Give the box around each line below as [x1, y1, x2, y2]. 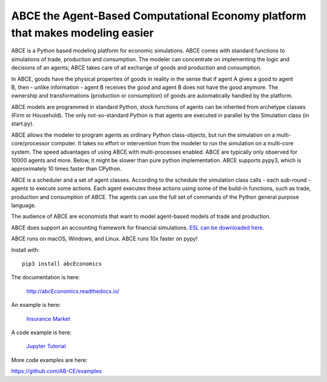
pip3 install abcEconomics [22, 260, 102, 267]
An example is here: [11, 301, 61, 309]
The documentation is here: [11, 274, 80, 281]
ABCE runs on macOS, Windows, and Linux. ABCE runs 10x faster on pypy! [11, 235, 198, 242]
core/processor [11, 140, 50, 147]
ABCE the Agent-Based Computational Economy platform [11, 9, 306, 22]
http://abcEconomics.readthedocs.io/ [26, 288, 120, 295]
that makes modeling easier [11, 26, 154, 39]
